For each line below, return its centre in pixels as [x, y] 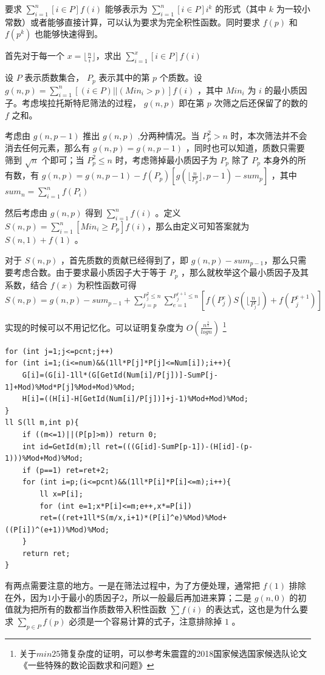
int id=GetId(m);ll [61, 446]
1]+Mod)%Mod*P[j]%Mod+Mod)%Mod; [70, 387]
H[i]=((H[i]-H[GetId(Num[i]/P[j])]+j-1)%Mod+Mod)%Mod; [135, 399]
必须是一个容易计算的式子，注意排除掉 [145, 621]
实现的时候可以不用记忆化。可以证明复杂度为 [94, 327]
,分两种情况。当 [169, 135]
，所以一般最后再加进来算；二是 [188, 597]
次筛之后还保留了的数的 [261, 103]
